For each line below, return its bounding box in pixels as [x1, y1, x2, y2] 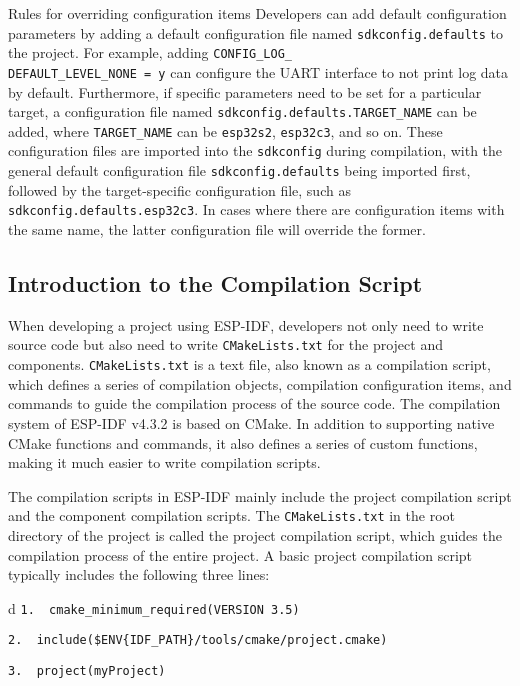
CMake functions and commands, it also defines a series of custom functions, [8, 432, 478, 453]
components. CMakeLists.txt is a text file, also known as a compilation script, [8, 354, 491, 375]
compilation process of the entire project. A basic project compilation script [8, 544, 473, 565]
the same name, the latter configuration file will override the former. [8, 219, 426, 240]
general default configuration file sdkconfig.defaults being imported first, [8, 160, 471, 181]
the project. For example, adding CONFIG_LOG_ [8, 42, 292, 63]
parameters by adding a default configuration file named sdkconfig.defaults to [8, 22, 504, 43]
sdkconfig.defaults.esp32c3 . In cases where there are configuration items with [8, 199, 505, 220]
